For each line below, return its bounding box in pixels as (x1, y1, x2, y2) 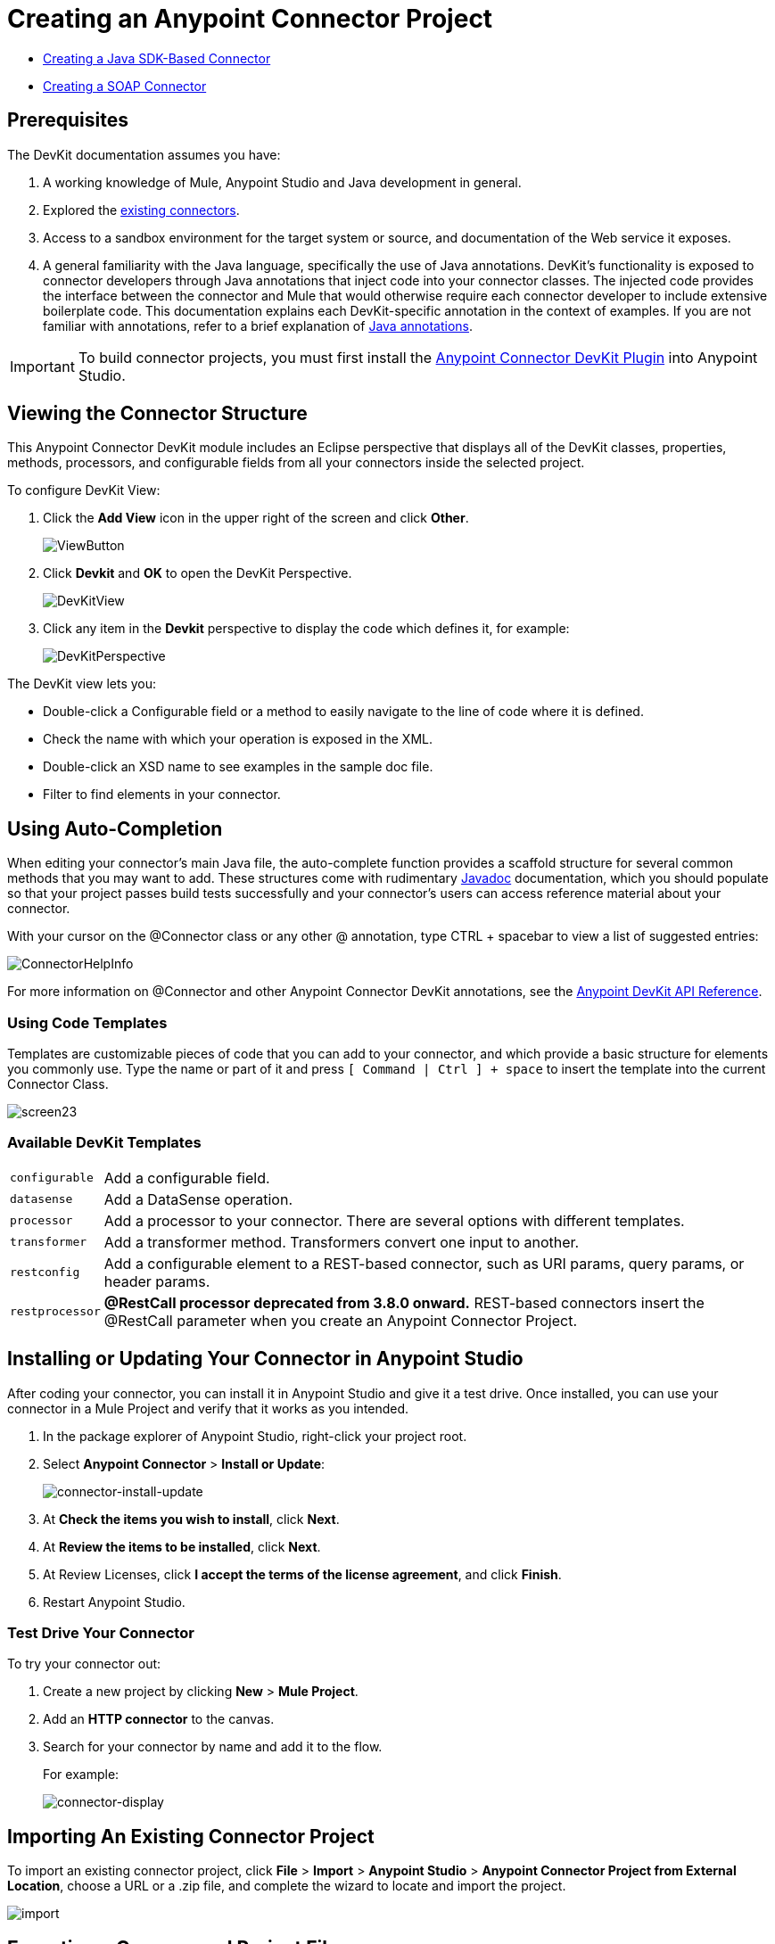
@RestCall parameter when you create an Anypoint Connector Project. (103, 1311, 578, 1330)
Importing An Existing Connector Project (7, 1825, 375, 1848)
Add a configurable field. (103, 1168, 270, 1187)
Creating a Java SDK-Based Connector (43, 50, 271, 66)
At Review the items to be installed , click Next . (43, 1538, 321, 1554)
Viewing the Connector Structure (7, 402, 308, 425)
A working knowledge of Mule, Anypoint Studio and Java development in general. (43, 174, 522, 190)
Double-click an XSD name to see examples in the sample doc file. (43, 759, 433, 775)
